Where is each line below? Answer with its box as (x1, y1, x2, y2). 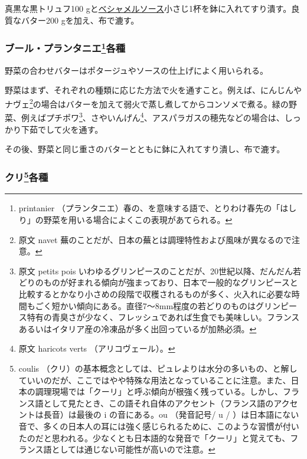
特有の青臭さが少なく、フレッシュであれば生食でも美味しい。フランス (27, 311, 300, 323)
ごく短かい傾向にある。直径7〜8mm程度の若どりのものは (35, 299, 256, 312)
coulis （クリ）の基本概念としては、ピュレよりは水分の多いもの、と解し (18, 362, 298, 374)
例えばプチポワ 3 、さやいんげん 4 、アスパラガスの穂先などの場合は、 (21, 110, 285, 123)
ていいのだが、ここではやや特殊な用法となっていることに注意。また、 (18, 373, 291, 386)
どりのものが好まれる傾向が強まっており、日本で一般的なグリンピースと (18, 276, 298, 288)
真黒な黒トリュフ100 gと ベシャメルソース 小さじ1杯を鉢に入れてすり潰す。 (5, 2, 292, 14)
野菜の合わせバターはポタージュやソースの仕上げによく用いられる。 (5, 64, 269, 76)
